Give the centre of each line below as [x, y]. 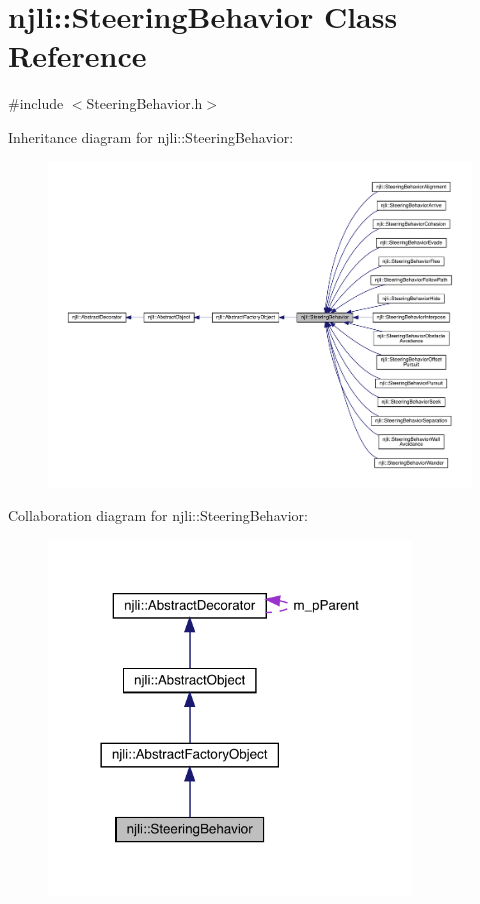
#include [36, 103]
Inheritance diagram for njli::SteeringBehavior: [151, 136]
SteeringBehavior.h [144, 103]
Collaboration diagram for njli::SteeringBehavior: [158, 515]
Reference [77, 55]
